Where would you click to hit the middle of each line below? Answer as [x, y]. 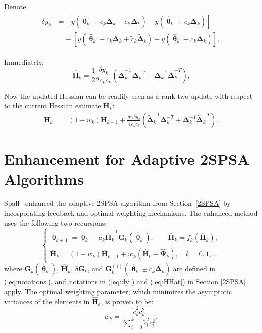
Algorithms [44, 179]
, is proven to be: [127, 301]
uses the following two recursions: [56, 223]
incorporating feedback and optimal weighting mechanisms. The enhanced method [131, 213]
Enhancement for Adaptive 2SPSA [127, 159]
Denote [15, 6]
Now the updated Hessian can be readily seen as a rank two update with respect [128, 96]
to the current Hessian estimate [53, 106]
